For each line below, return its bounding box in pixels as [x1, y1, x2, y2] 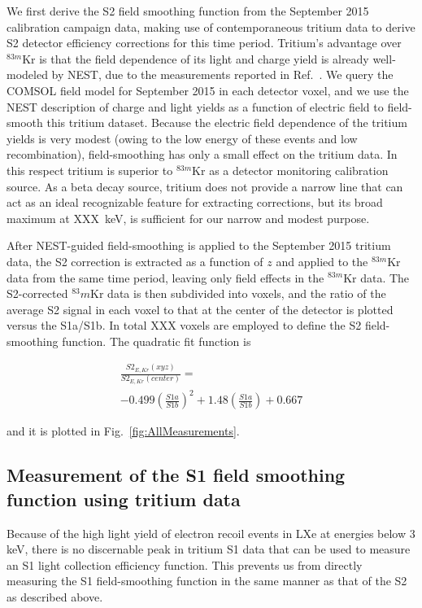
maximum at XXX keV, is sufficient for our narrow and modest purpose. [7, 209, 370, 226]
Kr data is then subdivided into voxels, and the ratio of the [90, 285, 386, 302]
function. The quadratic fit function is [62, 332, 251, 349]
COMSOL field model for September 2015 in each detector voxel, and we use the [7, 81, 409, 98]
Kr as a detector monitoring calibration [192, 161, 389, 178]
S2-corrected [7, 285, 68, 302]
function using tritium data [7, 486, 241, 511]
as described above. [7, 588, 103, 605]
